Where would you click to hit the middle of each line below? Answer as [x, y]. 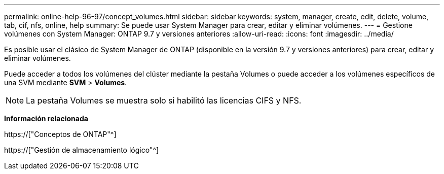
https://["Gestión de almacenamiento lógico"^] [82, 150]
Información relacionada [46, 118]
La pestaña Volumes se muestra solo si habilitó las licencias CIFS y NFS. [164, 100]
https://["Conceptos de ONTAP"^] [60, 134]
